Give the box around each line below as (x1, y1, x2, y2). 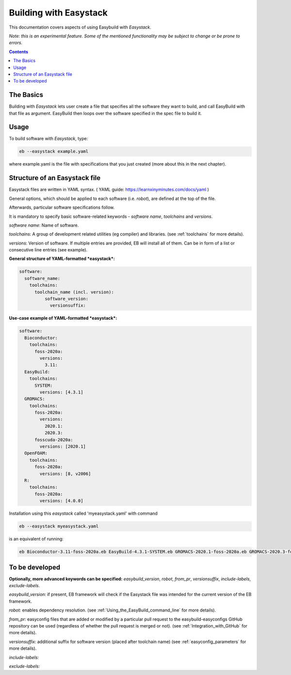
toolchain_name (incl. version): (34, 289, 114, 295)
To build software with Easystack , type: (9, 136, 88, 142)
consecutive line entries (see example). (9, 247, 88, 253)
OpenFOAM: (24, 450, 48, 456)
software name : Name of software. (9, 222, 79, 228)
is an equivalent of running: (9, 536, 64, 542)
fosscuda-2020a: (34, 437, 73, 443)
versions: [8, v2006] (39, 471, 91, 477)
